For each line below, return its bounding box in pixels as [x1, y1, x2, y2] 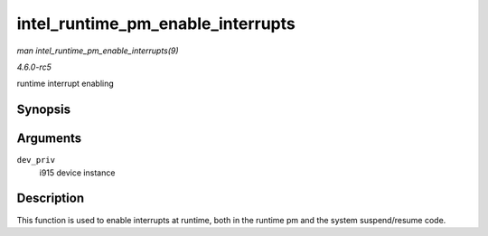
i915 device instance [39, 167, 116, 178]
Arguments [16, 131, 82, 146]
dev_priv [16, 155, 56, 165]
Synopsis [16, 102, 71, 118]
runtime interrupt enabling [16, 78, 115, 90]
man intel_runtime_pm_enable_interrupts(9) [16, 45, 180, 56]
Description [16, 191, 85, 206]
